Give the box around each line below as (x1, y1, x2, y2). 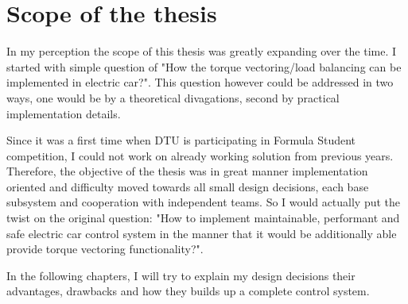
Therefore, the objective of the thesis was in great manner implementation (6, 163, 368, 179)
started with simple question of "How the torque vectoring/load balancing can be (6, 58, 402, 75)
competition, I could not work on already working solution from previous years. (6, 147, 394, 164)
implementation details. (6, 105, 121, 121)
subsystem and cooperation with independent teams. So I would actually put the (6, 194, 401, 210)
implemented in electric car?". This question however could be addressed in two (6, 74, 394, 90)
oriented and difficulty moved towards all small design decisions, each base (6, 178, 369, 194)
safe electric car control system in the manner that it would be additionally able (6, 225, 397, 241)
